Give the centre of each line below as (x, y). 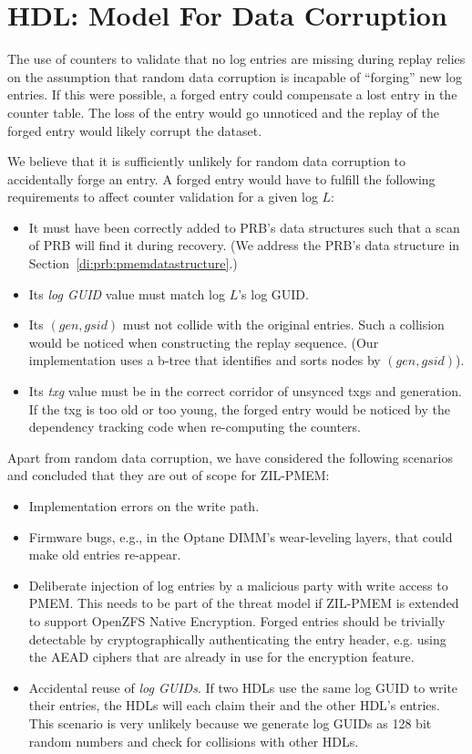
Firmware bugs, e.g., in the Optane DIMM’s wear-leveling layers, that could (241, 536)
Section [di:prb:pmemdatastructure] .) (133, 263)
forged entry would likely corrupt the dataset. (135, 130)
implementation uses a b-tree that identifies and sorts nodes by (205, 360)
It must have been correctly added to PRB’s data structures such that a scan (244, 227)
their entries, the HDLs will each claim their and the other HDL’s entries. (234, 705)
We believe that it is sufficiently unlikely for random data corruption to (207, 161)
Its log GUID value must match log (127, 293)
